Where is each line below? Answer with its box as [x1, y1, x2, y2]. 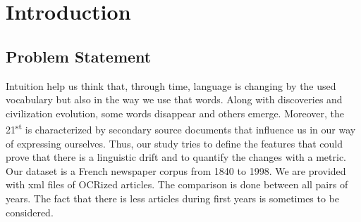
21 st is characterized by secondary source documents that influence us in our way [6, 120, 356, 137]
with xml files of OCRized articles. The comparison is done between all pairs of [6, 177, 348, 192]
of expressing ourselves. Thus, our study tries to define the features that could [6, 136, 343, 150]
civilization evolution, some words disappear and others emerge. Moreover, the [6, 105, 345, 120]
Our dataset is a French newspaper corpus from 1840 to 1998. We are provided [6, 163, 346, 178]
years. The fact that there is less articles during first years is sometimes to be [6, 190, 340, 205]
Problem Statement [6, 45, 152, 67]
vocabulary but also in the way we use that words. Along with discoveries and [6, 92, 343, 107]
